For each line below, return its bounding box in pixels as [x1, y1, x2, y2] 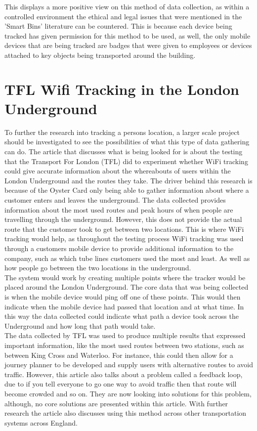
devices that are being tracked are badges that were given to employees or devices [4, 40, 252, 50]
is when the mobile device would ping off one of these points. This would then [4, 291, 241, 302]
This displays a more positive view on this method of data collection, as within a [4, 1, 250, 11]
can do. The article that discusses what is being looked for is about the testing [4, 146, 243, 157]
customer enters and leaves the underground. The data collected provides [4, 195, 226, 205]
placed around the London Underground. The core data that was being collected [4, 282, 249, 292]
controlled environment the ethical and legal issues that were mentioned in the [4, 11, 242, 21]
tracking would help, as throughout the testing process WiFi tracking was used [4, 233, 244, 244]
